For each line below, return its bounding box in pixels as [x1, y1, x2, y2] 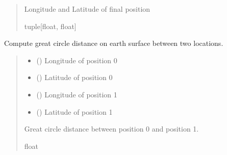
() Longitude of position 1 [36, 89, 117, 99]
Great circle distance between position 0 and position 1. [24, 123, 199, 134]
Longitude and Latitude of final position [24, 4, 150, 14]
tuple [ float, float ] [24, 20, 77, 31]
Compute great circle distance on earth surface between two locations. [4, 38, 223, 48]
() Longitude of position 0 [36, 55, 117, 65]
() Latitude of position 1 [36, 106, 113, 117]
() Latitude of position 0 [36, 72, 113, 83]
